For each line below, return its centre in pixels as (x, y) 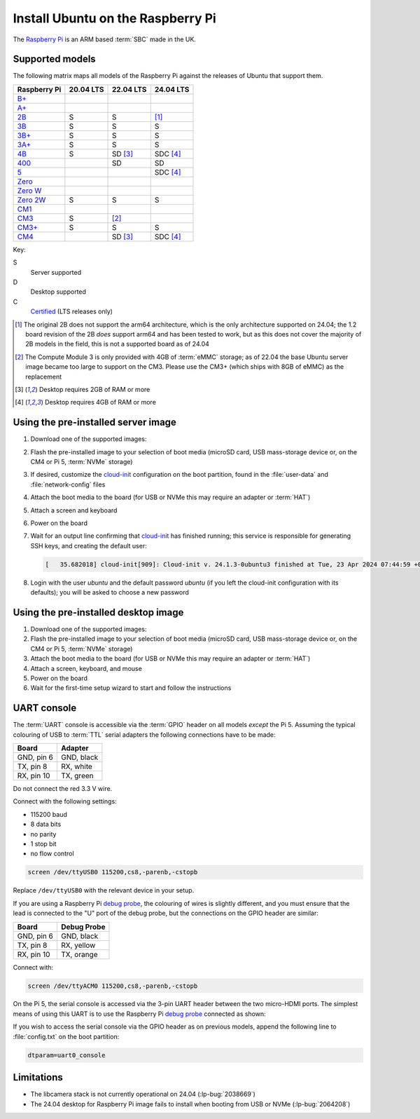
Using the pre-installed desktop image (98, 612)
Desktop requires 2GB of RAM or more (94, 389)
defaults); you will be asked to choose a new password (110, 592)
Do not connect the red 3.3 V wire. (63, 789)
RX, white (76, 766)
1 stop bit (43, 843)
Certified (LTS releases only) (72, 311)
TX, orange (79, 954)
